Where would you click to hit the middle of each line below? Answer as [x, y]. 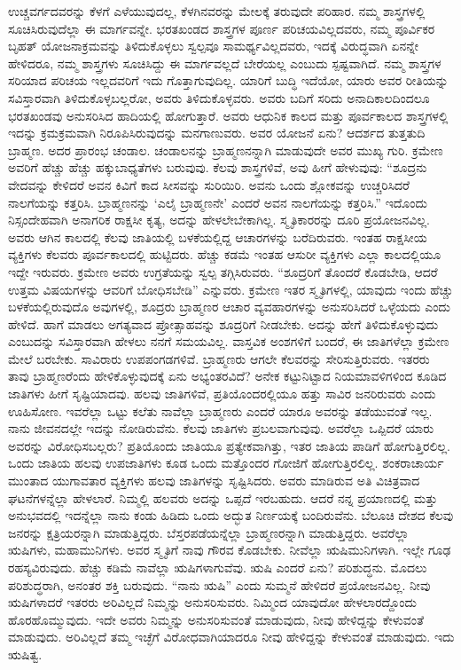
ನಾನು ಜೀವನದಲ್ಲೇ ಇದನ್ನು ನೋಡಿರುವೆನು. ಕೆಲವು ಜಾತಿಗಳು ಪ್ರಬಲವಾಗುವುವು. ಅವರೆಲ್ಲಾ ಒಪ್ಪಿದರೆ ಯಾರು [221, 428]
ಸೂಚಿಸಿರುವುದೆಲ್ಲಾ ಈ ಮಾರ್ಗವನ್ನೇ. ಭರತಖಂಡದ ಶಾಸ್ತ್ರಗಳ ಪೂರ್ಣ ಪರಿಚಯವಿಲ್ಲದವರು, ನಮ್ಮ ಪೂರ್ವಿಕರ [222, 28]
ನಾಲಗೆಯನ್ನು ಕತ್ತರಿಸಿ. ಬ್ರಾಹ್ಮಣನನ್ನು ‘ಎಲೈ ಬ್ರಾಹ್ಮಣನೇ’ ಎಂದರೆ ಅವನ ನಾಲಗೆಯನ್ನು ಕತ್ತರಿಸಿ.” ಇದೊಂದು [218, 202]
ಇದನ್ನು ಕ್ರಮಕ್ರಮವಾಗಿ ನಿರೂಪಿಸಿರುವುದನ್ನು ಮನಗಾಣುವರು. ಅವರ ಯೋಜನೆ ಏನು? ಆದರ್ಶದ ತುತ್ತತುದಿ [217, 133]
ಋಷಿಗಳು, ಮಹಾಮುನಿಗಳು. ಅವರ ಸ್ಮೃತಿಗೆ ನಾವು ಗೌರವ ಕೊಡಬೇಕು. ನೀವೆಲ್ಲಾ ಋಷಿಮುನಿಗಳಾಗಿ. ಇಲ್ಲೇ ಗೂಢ [230, 550]
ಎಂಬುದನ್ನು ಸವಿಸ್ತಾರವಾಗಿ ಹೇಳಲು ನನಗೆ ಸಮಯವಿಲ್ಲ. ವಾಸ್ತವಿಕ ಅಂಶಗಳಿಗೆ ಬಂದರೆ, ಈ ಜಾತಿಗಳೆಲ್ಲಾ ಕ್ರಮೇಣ [229, 341]
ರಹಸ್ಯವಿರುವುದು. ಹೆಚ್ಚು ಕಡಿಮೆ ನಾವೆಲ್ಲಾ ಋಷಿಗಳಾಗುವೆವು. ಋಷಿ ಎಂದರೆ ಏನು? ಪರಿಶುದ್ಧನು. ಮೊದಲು [218, 567]
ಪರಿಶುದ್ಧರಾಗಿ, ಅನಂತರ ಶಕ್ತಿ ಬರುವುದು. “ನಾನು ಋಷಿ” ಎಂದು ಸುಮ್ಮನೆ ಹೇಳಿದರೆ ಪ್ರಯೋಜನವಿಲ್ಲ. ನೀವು [219, 584]
